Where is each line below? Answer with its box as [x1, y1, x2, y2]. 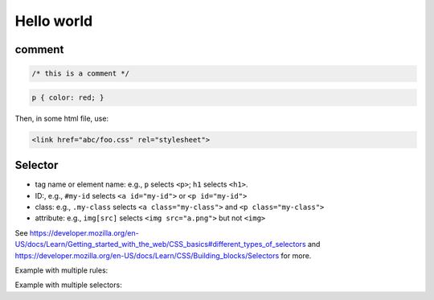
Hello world [14, 12, 93, 30]
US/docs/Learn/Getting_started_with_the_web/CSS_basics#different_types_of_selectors [14, 240, 306, 249]
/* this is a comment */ [31, 69, 130, 78]
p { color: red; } [31, 92, 104, 102]
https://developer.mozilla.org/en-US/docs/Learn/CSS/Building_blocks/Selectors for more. [14, 250, 312, 261]
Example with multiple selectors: [14, 280, 122, 290]
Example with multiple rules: [14, 265, 108, 275]
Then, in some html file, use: [14, 113, 108, 123]
